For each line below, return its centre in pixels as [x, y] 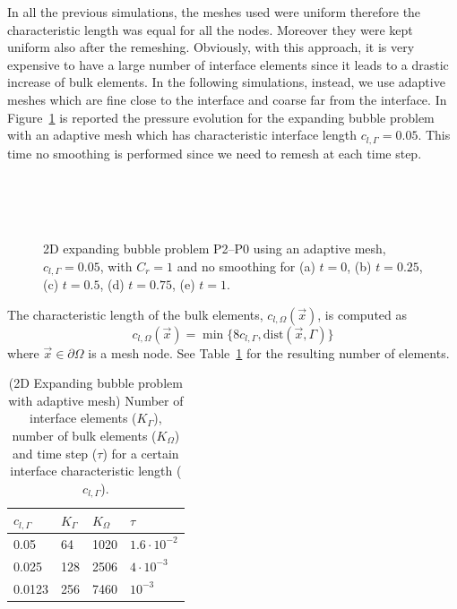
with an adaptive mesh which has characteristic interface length [182, 135]
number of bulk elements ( [84, 435]
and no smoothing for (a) [246, 266]
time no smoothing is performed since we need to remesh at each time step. [215, 153]
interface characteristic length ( [96, 471]
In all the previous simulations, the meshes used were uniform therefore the [214, 12]
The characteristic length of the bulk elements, [135, 314]
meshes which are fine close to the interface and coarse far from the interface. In [227, 99]
